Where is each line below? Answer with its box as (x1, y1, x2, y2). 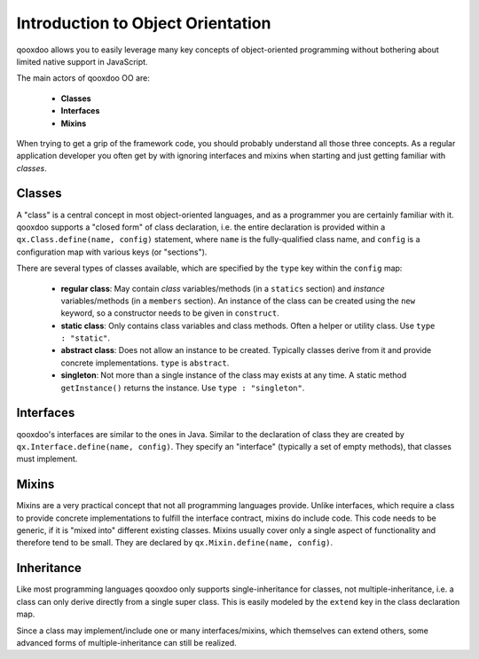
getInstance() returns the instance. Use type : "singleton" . (60, 382, 305, 393)
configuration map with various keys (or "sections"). (16, 247, 208, 257)
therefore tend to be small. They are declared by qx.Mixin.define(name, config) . (16, 537, 333, 548)
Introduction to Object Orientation (16, 13, 271, 33)
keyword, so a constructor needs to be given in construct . (60, 308, 279, 318)
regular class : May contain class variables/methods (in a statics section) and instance (60, 283, 385, 294)
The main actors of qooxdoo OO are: (16, 73, 151, 83)
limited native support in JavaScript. (16, 56, 148, 67)
